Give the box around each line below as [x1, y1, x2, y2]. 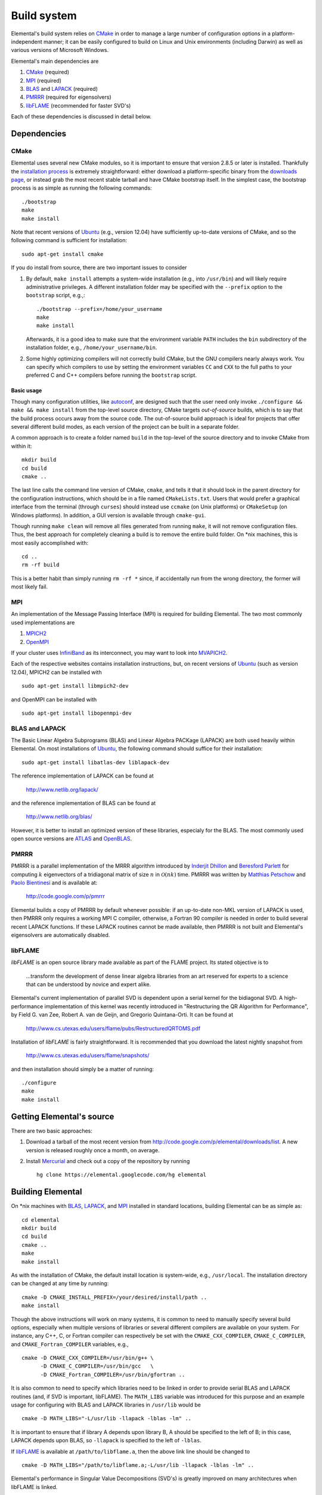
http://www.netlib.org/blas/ [26, 813, 92, 820]
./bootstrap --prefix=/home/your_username [36, 306, 163, 312]
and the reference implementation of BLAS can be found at [11, 799, 156, 807]
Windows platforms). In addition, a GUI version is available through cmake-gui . [11, 511, 206, 518]
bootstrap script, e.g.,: [26, 292, 85, 299]
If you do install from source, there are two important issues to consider [11, 264, 187, 271]
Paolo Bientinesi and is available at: [11, 879, 98, 886]
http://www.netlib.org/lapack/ [26, 786, 98, 793]
